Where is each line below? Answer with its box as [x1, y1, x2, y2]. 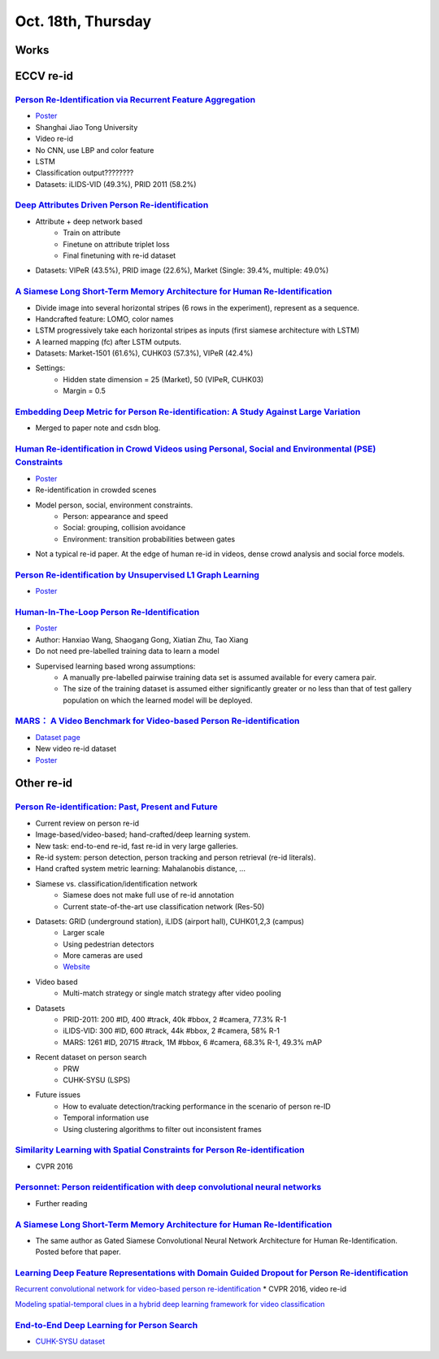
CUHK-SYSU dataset [35, 1336, 106, 1346]
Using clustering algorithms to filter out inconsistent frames [63, 1124, 262, 1134]
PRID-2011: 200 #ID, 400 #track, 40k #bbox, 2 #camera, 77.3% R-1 [63, 1015, 287, 1025]
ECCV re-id [15, 69, 73, 83]
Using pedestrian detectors [63, 939, 154, 949]
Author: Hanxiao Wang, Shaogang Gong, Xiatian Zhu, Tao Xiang [35, 634, 249, 644]
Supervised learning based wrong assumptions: [35, 661, 196, 671]
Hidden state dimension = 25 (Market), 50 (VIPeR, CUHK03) [63, 374, 264, 384]
